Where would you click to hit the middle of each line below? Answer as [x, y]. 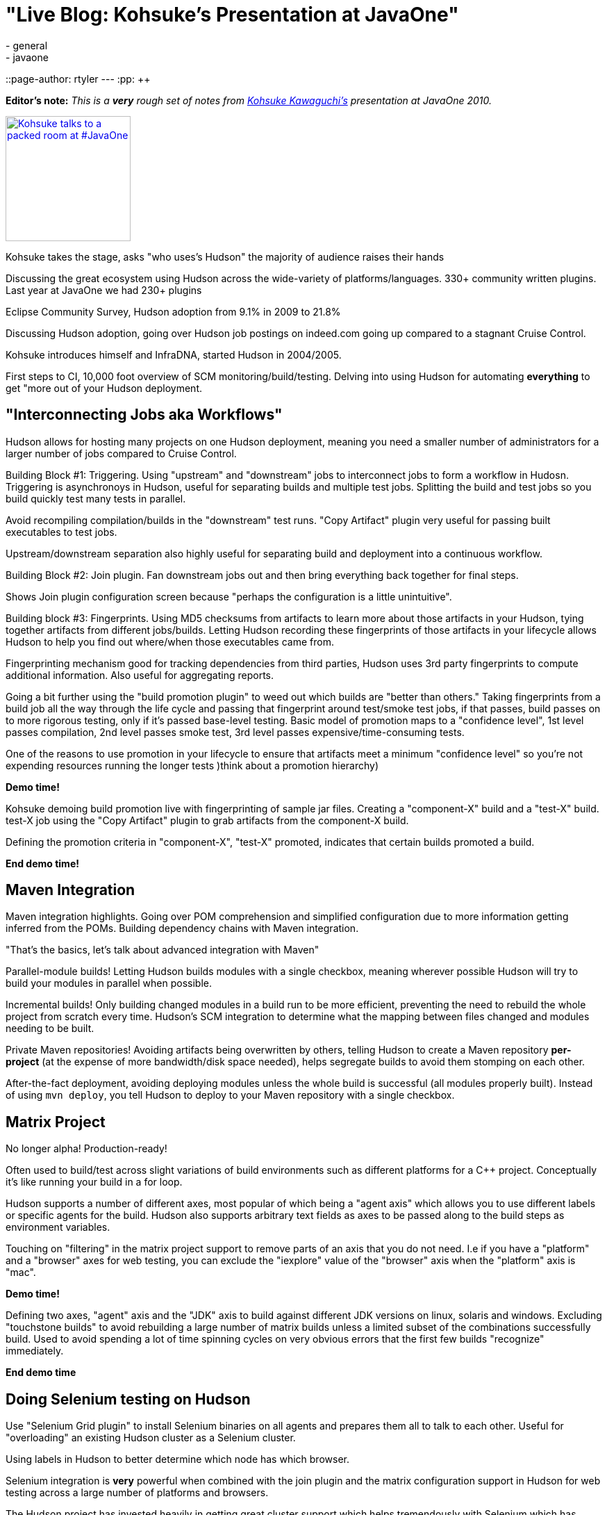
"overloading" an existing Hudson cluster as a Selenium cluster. [151, 1438]
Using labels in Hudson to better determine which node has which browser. [177, 1459]
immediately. [35, 1351]
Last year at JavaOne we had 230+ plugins [104, 290]
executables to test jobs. [61, 532]
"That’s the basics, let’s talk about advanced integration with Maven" [163, 950]
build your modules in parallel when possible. [109, 983]
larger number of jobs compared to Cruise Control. [121, 453]
